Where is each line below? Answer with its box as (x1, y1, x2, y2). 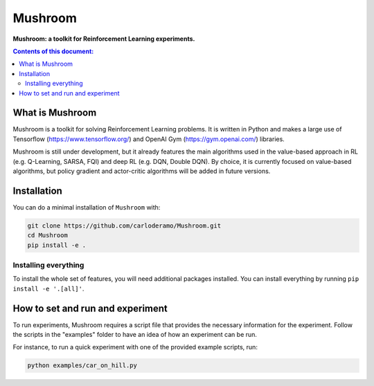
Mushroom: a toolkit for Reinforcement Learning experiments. (12, 35, 195, 43)
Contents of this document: (12, 47, 94, 55)
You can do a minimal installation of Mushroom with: (12, 203, 161, 211)
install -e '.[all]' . (12, 284, 84, 293)
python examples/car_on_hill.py (27, 362, 138, 369)
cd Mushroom (27, 232, 69, 239)
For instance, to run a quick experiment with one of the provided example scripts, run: (12, 343, 258, 351)
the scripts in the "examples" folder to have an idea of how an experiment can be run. (12, 331, 258, 339)
